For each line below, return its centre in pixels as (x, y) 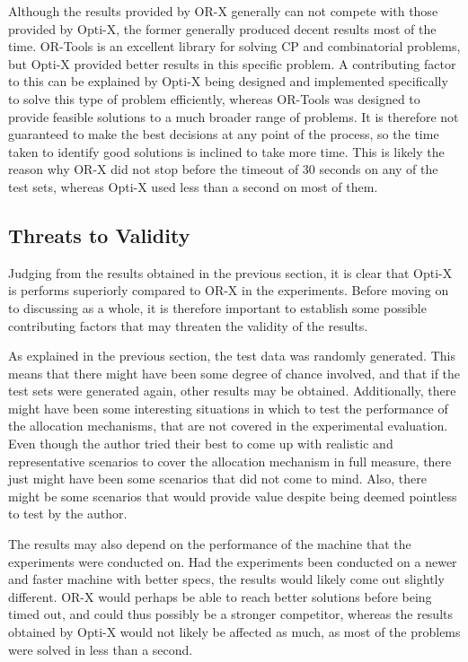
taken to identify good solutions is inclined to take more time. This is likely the (226, 151)
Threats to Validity (99, 235)
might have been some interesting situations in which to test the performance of (228, 408)
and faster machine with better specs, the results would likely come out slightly (226, 579)
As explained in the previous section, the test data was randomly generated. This (232, 356)
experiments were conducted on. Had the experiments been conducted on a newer (233, 561)
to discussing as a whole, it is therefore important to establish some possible (217, 307)
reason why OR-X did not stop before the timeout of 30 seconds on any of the (223, 169)
